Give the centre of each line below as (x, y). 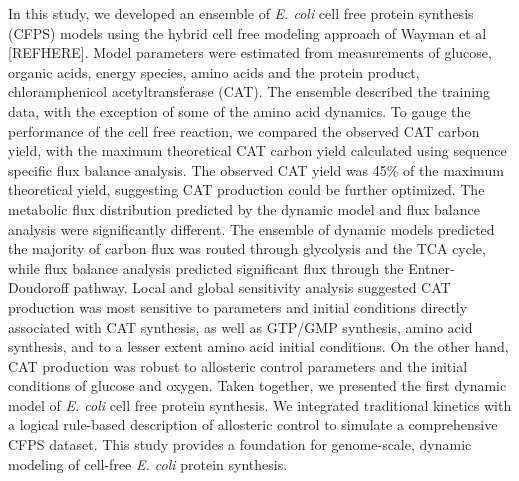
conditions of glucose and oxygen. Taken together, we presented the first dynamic (257, 385)
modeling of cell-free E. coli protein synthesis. (148, 463)
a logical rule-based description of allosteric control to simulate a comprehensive (253, 424)
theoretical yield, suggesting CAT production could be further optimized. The (246, 189)
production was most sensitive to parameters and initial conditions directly (238, 306)
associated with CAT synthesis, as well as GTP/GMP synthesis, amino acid (240, 326)
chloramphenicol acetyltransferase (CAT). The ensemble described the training (249, 91)
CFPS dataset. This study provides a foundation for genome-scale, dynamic (240, 444)
